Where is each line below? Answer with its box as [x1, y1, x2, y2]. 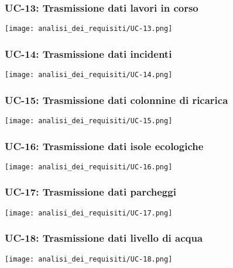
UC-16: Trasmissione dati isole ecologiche [5, 138, 204, 153]
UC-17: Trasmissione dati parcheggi [5, 185, 176, 199]
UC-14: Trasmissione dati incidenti [5, 46, 172, 61]
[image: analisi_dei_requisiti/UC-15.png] [5, 116, 173, 125]
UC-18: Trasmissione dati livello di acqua [5, 231, 203, 245]
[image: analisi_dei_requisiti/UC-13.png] [5, 25, 173, 33]
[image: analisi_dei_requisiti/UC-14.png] [5, 71, 173, 79]
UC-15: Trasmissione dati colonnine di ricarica [5, 92, 228, 107]
